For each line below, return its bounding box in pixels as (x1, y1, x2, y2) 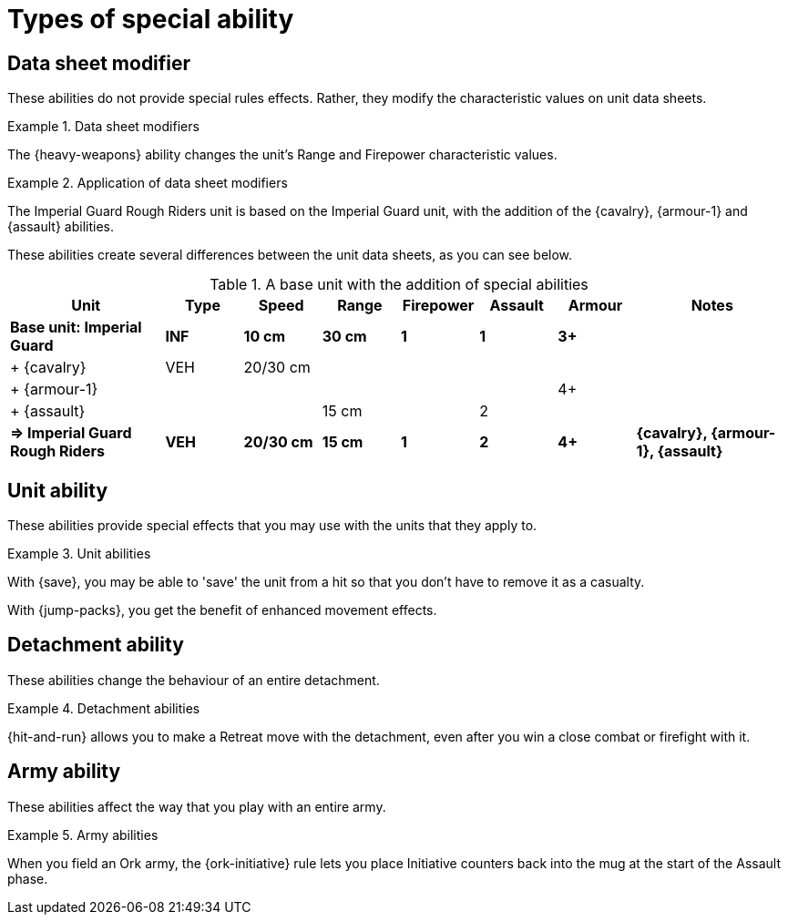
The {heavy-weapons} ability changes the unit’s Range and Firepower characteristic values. (7, 147, 558, 163)
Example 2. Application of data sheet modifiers (7, 175, 288, 191)
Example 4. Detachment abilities (7, 700, 200, 716)
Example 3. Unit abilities (7, 546, 151, 562)
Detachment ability (7, 633, 184, 657)
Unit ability (7, 478, 108, 502)
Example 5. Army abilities (7, 826, 159, 843)
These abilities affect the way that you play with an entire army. (7, 798, 386, 814)
